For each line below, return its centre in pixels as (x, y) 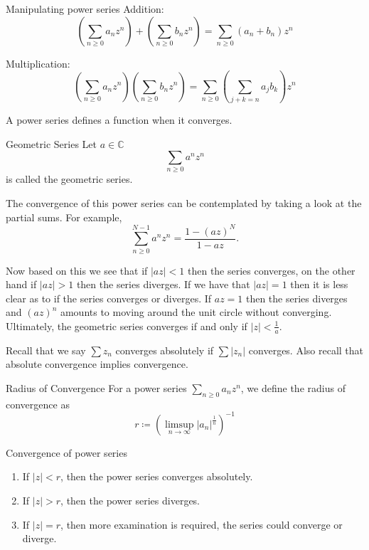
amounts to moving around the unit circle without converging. (196, 312)
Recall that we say (46, 350)
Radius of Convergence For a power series (96, 387)
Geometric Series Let (51, 143)
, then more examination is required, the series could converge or (202, 524)
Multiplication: (38, 63)
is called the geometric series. (69, 179)
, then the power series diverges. (130, 500)
